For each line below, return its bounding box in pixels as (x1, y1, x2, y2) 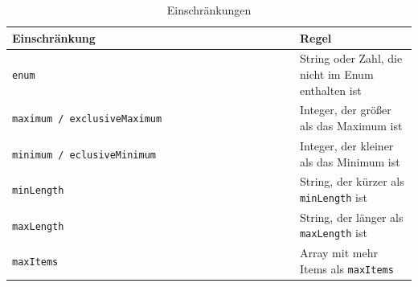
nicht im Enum (299, 66, 374, 83)
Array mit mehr (299, 244, 378, 261)
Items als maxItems (299, 260, 394, 277)
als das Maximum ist (299, 117, 403, 134)
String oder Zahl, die (299, 50, 403, 67)
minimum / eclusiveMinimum (12, 149, 156, 161)
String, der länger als (299, 208, 404, 225)
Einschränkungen (166, 2, 252, 18)
